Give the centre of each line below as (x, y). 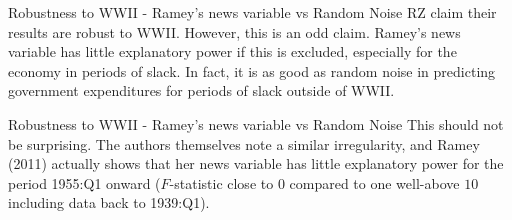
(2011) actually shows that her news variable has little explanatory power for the (256, 163)
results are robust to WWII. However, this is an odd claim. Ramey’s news (234, 31)
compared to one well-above (374, 182)
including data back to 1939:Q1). (109, 202)
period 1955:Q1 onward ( (84, 182)
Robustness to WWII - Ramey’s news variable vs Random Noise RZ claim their (252, 12)
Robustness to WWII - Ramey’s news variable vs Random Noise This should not (256, 123)
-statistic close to (221, 182)
